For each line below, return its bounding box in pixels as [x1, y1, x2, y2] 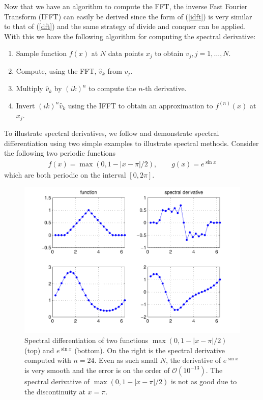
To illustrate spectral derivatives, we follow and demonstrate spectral [4, 127, 219, 138]
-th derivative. [142, 83, 187, 94]
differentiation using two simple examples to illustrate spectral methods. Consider [4, 137, 259, 148]
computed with [24, 355, 71, 365]
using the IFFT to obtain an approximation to [68, 100, 213, 110]
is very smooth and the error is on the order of [24, 364, 170, 375]
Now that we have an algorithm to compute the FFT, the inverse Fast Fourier [4, 1, 248, 11]
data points [108, 48, 144, 59]
